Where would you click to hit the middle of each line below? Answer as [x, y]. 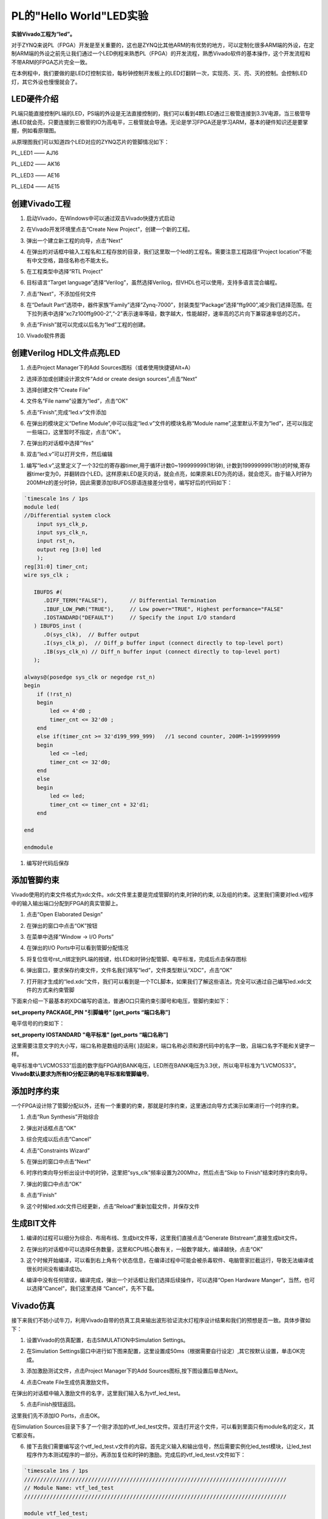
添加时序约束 [35, 1091]
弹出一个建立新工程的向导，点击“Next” [75, 241]
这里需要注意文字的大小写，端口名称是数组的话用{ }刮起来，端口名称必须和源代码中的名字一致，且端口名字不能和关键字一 [163, 1046]
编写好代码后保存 [48, 863]
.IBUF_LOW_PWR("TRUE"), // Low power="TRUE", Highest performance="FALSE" [163, 609]
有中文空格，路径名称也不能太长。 [69, 260]
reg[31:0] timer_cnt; [56, 566]
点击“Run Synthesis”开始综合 [63, 1117]
